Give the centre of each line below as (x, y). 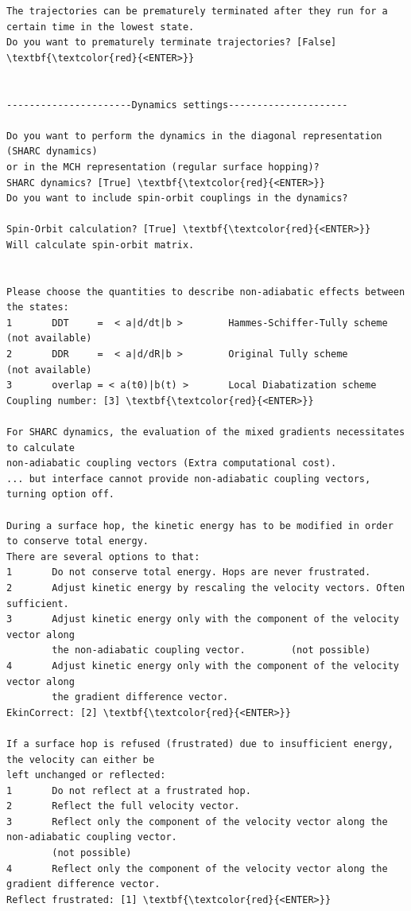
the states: (38, 308)
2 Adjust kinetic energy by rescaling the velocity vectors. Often (206, 588)
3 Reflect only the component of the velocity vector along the (197, 821)
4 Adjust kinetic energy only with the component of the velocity (203, 666)
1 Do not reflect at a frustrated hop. (129, 790)
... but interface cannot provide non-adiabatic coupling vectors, (189, 479)
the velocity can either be (81, 759)
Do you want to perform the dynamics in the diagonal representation (194, 136)
